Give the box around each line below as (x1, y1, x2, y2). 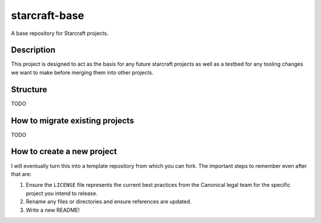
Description (11, 45, 56, 55)
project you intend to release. (26, 190, 98, 197)
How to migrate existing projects (11, 116, 134, 126)
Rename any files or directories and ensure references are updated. (26, 198, 192, 205)
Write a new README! (26, 206, 80, 214)
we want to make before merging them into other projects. (11, 69, 154, 76)
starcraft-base (11, 9, 84, 22)
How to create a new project (11, 146, 117, 157)
